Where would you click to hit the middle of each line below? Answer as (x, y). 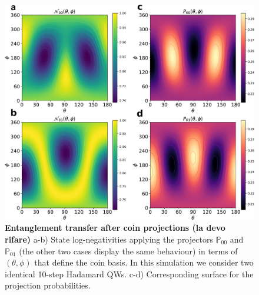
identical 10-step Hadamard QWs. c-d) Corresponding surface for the (129, 274)
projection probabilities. (48, 285)
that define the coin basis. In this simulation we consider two (144, 262)
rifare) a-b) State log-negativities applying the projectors (109, 239)
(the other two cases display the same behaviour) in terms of (128, 251)
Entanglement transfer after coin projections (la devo (115, 228)
